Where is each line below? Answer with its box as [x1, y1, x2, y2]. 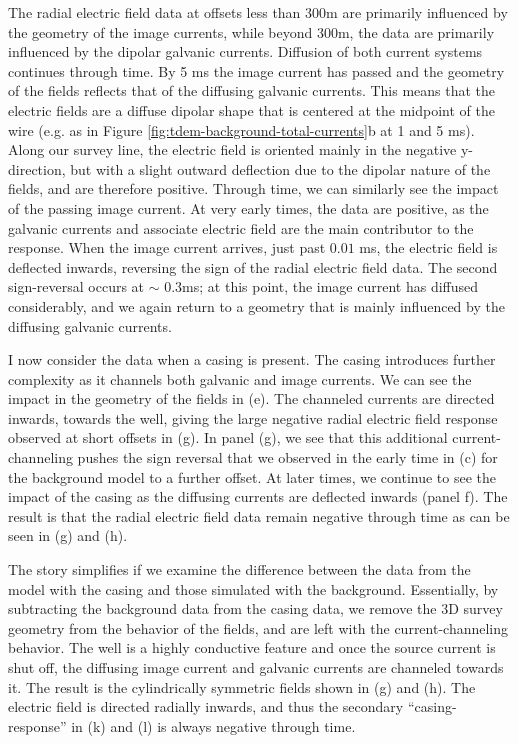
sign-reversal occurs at [8, 276, 145, 297]
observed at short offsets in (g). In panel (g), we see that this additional [8, 427, 448, 448]
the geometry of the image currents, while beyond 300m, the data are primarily [8, 21, 495, 42]
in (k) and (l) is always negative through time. [71, 715, 356, 736]
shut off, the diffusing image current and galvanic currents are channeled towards [8, 657, 504, 677]
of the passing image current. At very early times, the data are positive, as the [8, 197, 489, 218]
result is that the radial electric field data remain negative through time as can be [8, 505, 510, 526]
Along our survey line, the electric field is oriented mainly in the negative [8, 139, 457, 160]
